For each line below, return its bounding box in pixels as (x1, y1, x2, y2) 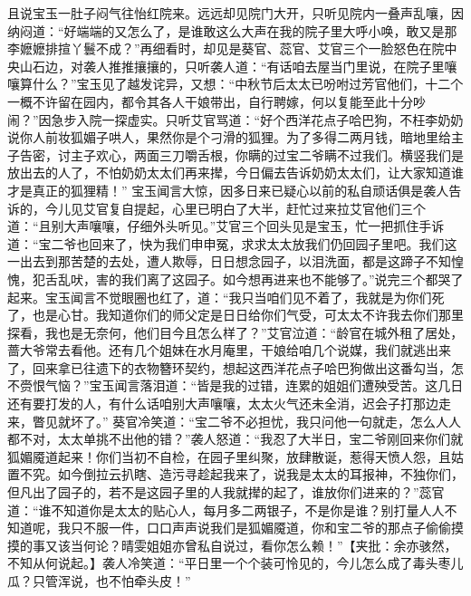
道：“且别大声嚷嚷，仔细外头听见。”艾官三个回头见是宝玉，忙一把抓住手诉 (7, 216, 445, 236)
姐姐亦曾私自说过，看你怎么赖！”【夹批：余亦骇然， (146, 535, 457, 554)
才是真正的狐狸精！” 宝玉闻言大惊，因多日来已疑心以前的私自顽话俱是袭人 (7, 180, 449, 199)
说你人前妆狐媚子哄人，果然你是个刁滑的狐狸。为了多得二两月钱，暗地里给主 (7, 128, 464, 147)
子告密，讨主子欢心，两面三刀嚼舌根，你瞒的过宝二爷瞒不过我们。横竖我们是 (7, 145, 464, 164)
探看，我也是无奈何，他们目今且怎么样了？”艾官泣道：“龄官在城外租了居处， (7, 322, 464, 341)
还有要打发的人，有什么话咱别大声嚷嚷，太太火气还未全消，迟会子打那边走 (7, 394, 451, 413)
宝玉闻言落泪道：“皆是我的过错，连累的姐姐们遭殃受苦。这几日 (89, 376, 464, 395)
